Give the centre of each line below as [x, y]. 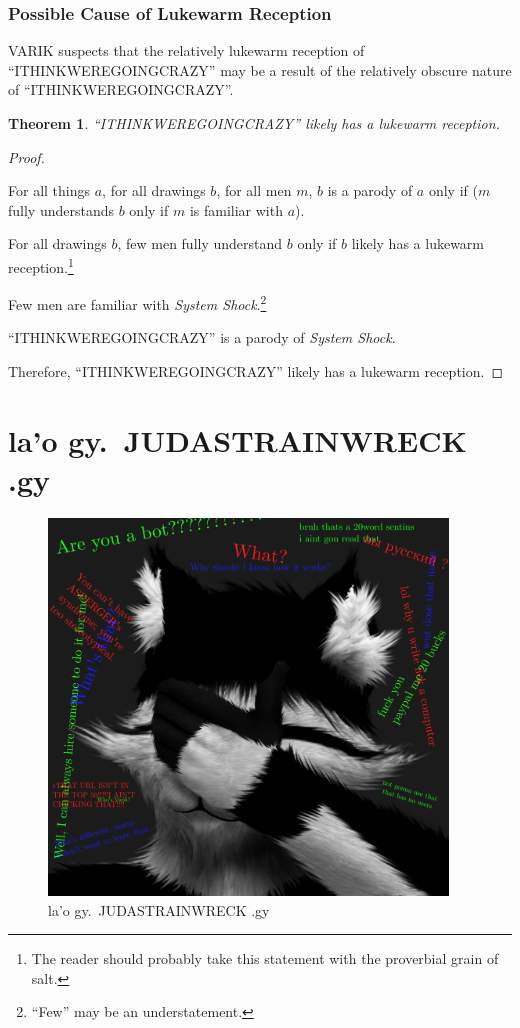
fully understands [61, 209]
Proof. [26, 156]
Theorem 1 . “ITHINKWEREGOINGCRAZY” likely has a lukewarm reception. [254, 123]
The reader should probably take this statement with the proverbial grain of [265, 958]
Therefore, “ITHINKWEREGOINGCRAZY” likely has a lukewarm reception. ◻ [256, 371]
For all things [49, 190]
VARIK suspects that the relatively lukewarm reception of [186, 50]
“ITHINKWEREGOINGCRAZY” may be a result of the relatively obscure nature [260, 69]
